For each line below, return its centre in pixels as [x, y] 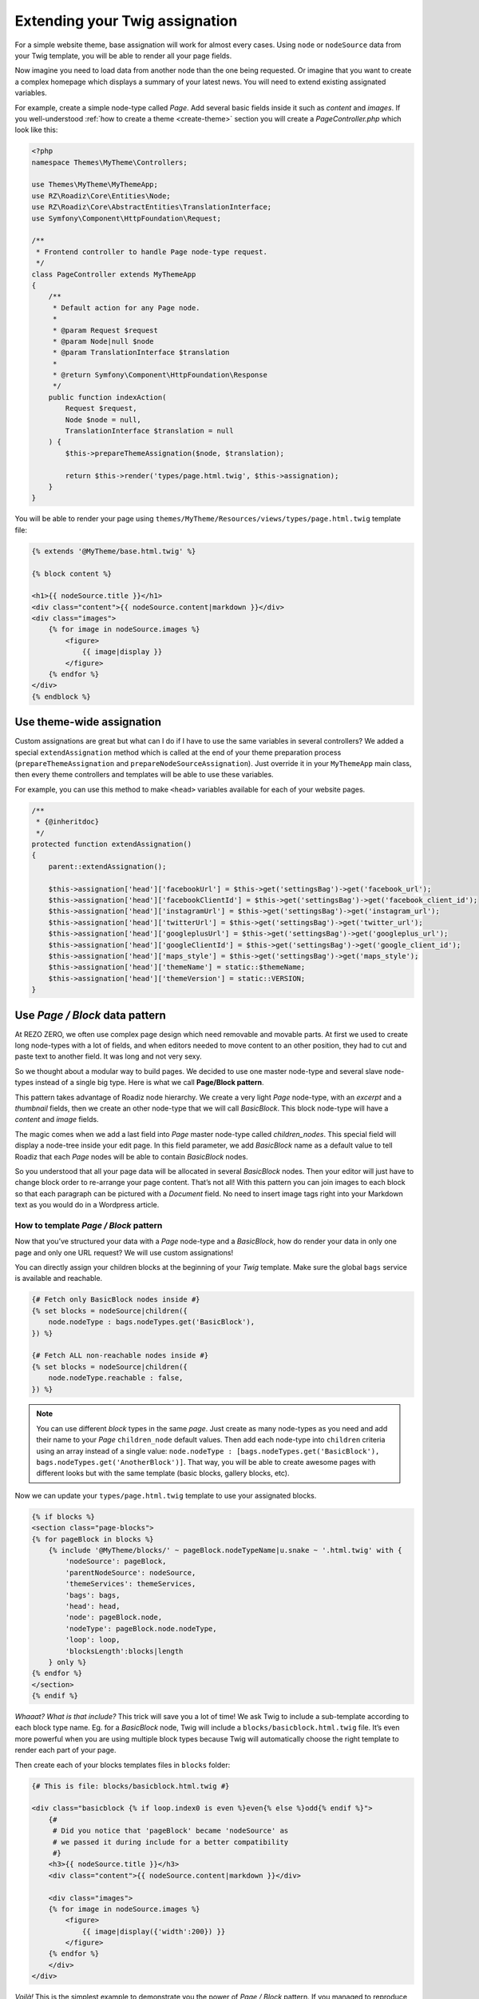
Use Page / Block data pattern [91, 1015]
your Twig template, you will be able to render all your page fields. [123, 55]
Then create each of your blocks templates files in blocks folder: [123, 1765]
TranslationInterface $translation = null [150, 431]
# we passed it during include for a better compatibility [170, 1842]
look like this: [36, 130]
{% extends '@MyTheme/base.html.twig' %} [114, 551]
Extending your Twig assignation [126, 21]
